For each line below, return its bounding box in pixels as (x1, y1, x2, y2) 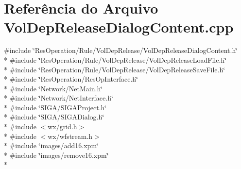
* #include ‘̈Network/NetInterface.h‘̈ (4, 93, 113, 103)
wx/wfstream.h (48, 131, 93, 141)
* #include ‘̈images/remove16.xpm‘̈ (4, 150, 109, 160)
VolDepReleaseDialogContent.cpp (4, 17, 234, 37)
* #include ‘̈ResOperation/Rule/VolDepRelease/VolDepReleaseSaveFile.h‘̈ (4, 64, 225, 74)
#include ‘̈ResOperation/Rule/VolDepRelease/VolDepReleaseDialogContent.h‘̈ (4, 45, 238, 55)
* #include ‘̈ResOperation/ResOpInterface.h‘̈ (4, 74, 138, 84)
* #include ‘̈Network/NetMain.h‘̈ (4, 83, 103, 93)
